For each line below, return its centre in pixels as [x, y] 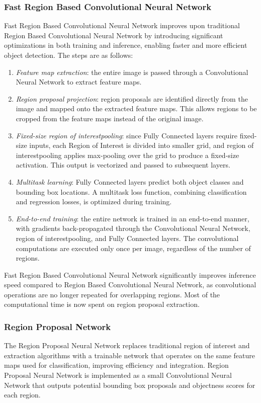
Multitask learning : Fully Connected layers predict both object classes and [130, 181]
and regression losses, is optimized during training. [94, 201]
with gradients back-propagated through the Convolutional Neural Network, [133, 228]
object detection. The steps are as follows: [69, 55]
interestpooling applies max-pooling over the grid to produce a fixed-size [127, 155]
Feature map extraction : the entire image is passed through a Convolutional [132, 72]
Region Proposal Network [58, 326]
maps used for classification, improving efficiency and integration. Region [116, 365]
